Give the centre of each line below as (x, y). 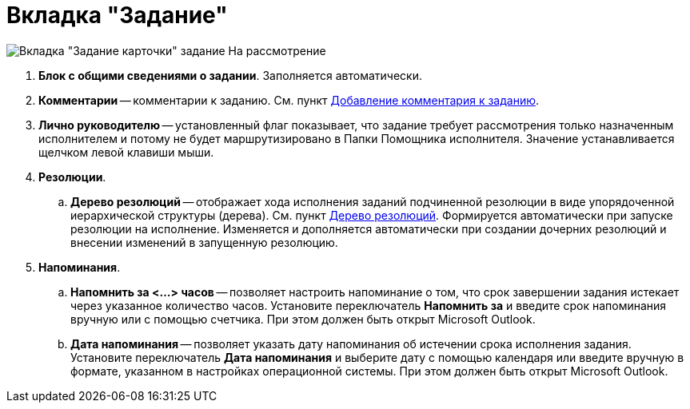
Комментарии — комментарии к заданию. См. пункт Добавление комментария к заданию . (289, 100)
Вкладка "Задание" (117, 15)
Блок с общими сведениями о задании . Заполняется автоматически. (231, 75)
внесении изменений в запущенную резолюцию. (204, 242)
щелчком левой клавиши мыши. (126, 152)
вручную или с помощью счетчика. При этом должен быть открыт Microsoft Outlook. (303, 319)
